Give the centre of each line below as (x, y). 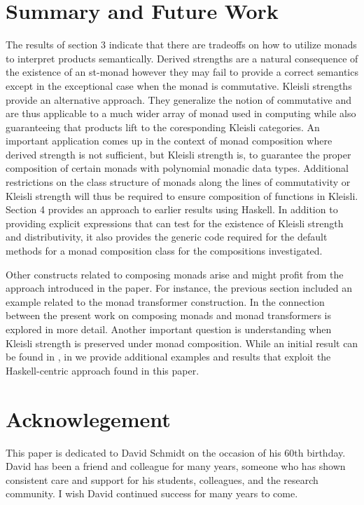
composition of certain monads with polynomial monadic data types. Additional (177, 168)
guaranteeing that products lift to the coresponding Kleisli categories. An (163, 127)
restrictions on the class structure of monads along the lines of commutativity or (178, 182)
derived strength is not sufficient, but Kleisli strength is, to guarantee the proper (178, 154)
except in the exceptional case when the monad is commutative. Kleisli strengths (179, 85)
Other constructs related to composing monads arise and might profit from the (175, 274)
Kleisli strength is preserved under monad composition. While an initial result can (182, 343)
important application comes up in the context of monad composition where (169, 141)
